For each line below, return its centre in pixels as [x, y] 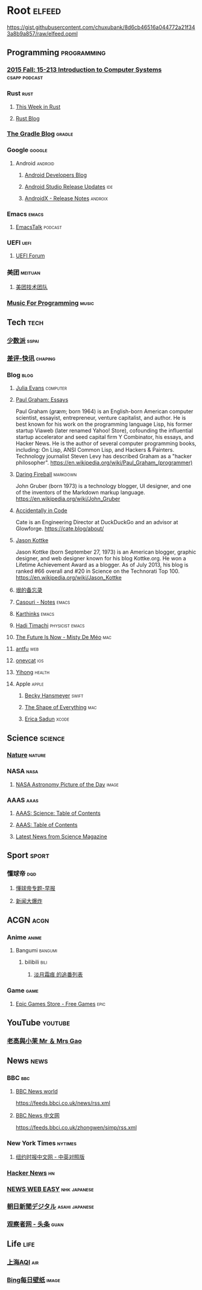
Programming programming [56, 53]
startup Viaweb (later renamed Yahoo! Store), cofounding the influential [104, 431]
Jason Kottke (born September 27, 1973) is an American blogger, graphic [106, 552]
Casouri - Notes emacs [43, 602]
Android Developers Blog [55, 175]
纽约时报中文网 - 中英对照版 [50, 1157]
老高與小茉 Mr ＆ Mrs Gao [44, 1041]
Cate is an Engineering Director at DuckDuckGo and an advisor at [97, 522]
